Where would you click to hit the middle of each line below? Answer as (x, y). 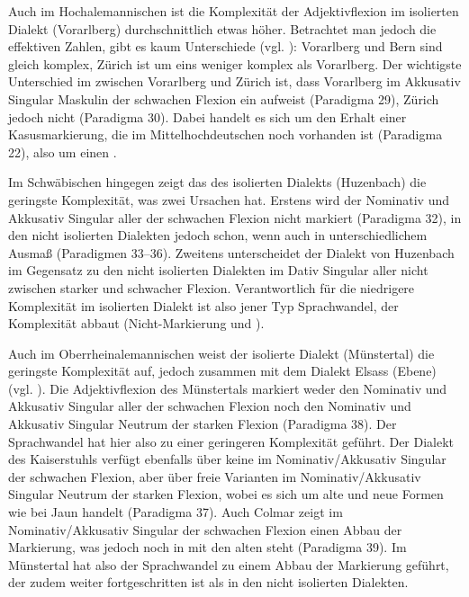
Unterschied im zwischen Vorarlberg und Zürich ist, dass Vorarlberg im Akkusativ (234, 81)
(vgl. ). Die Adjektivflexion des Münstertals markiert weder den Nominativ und (228, 388)
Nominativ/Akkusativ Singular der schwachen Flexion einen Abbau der (205, 529)
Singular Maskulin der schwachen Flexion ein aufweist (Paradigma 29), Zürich (224, 98)
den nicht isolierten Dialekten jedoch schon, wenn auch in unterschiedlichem (218, 235)
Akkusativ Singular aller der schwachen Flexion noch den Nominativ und (210, 406)
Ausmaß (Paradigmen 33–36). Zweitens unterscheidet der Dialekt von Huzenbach (231, 252)
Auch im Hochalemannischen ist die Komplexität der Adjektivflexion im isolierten (234, 11)
